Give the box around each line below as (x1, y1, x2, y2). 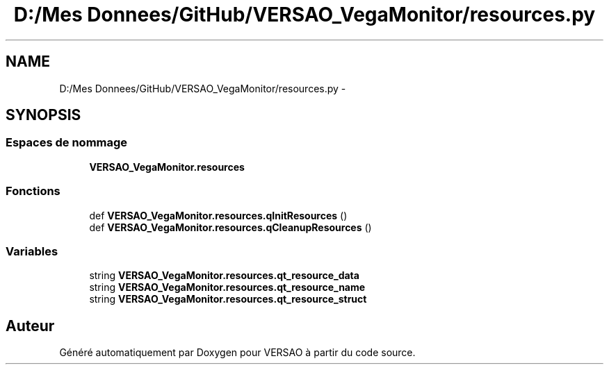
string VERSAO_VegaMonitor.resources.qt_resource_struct (89, 293, 367, 305)
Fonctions (6, 184, 60, 199)
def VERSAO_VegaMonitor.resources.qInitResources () (89, 209, 348, 221)
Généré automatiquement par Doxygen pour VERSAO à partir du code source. (59, 346, 416, 359)
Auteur (6, 317, 55, 335)
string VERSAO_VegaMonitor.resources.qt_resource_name (89, 281, 366, 294)
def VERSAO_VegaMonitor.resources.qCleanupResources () (89, 221, 372, 233)
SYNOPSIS (6, 106, 81, 124)
